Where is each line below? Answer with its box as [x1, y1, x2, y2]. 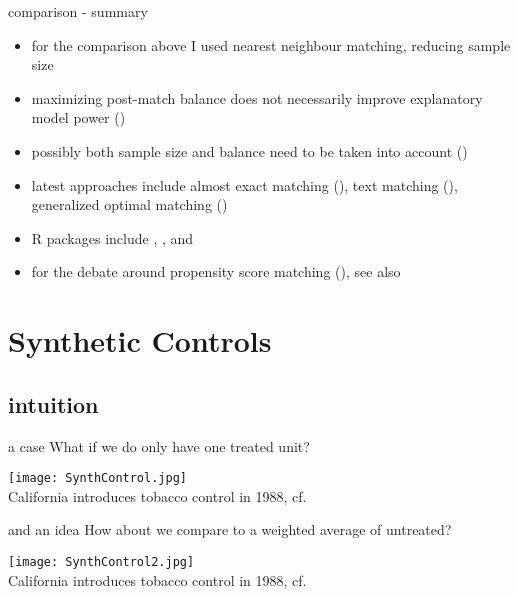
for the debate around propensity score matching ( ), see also [31, 261, 401, 282]
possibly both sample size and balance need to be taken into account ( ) [31, 140, 468, 161]
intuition [8, 388, 99, 419]
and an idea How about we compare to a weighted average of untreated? [8, 519, 452, 540]
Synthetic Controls [8, 320, 272, 361]
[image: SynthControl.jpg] [8, 471, 187, 486]
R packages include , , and [31, 227, 194, 248]
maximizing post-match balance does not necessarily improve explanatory [31, 87, 483, 108]
